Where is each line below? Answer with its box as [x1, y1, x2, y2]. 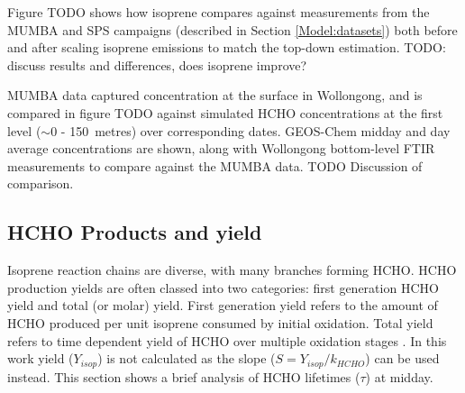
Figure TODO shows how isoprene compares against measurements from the [7, 3, 430, 21]
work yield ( [7, 349, 74, 368]
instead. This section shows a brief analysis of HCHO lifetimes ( [7, 367, 360, 386]
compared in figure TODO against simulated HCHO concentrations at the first [7, 103, 443, 122]
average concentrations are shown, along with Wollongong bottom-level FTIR [7, 139, 435, 158]
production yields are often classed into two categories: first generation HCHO [7, 278, 439, 297]
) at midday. [365, 367, 433, 386]
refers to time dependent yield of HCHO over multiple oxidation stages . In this [7, 331, 447, 350]
